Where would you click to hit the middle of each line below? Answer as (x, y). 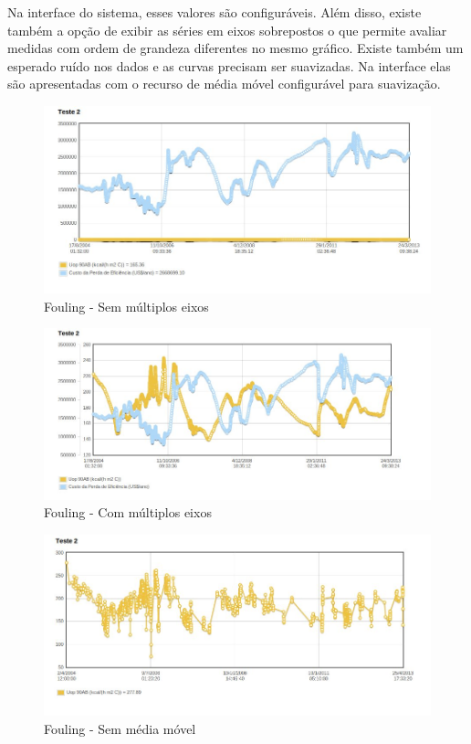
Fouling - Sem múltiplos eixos (126, 306)
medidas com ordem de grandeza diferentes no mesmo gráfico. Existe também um (235, 48)
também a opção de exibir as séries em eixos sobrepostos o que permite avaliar (227, 30)
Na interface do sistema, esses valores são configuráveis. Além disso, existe (215, 12)
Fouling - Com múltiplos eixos (128, 512)
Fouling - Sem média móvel (120, 728)
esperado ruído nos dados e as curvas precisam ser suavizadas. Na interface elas (229, 65)
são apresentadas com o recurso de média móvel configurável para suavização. (224, 84)
